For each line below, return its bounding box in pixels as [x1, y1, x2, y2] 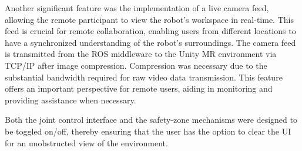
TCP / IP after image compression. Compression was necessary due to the [5, 59, 267, 71]
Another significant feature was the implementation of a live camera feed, [5, 2, 269, 14]
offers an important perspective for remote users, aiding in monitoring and [5, 82, 273, 95]
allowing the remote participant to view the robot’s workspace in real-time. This [5, 13, 294, 25]
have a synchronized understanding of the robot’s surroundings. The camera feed [5, 36, 296, 48]
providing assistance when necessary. [5, 93, 136, 106]
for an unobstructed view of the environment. [5, 136, 168, 149]
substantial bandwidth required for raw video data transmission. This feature [5, 71, 283, 83]
